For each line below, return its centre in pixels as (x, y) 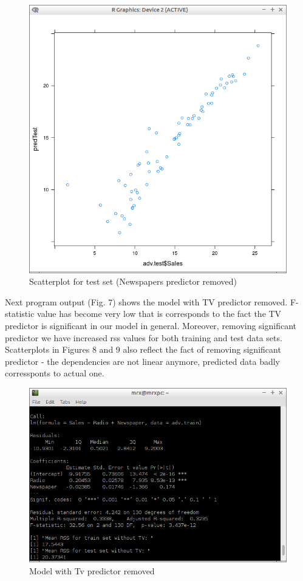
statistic (20, 314)
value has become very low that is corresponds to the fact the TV (159, 314)
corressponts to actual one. (55, 373)
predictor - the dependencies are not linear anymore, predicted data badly (142, 361)
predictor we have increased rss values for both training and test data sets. (144, 337)
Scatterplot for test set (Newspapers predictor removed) (133, 281)
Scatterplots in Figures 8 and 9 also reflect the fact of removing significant (143, 349)
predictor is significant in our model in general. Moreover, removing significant (151, 325)
